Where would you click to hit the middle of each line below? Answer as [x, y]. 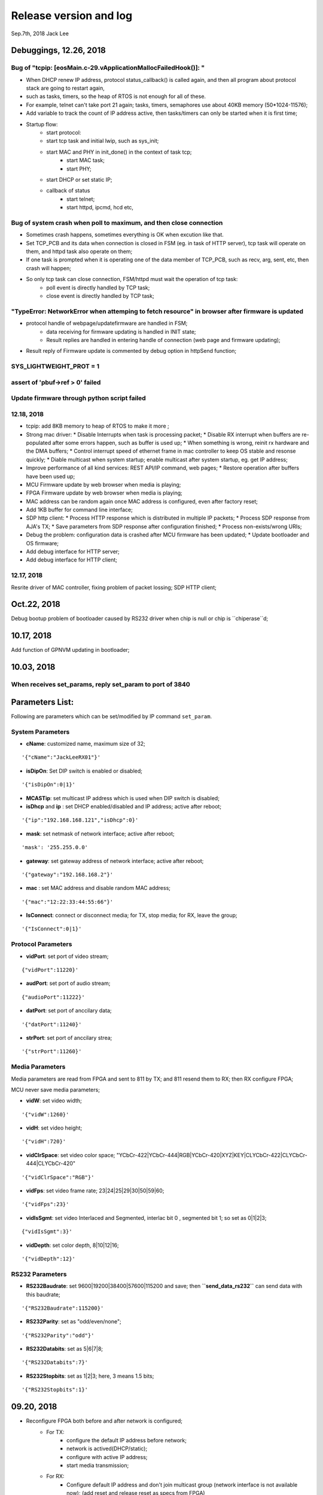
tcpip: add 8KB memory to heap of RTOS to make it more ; [98, 426]
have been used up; [51, 476]
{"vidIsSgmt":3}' [47, 1232]
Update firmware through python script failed [78, 398]
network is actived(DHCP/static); [107, 1449]
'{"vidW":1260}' [45, 1114]
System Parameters [40, 731]
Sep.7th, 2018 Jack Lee [40, 33]
